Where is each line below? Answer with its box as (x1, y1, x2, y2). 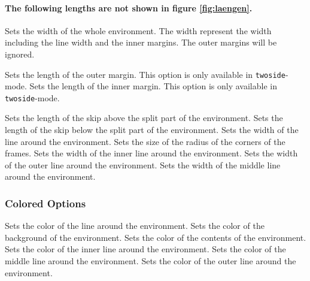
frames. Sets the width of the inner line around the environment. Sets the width (5, 147, 298, 159)
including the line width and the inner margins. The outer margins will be (5, 36, 277, 49)
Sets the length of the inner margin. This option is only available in (29, 80, 277, 92)
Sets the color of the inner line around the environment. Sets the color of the (5, 243, 286, 255)
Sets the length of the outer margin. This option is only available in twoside (5, 68, 285, 80)
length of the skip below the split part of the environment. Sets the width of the (5, 123, 299, 136)
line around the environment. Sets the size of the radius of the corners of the (5, 135, 285, 147)
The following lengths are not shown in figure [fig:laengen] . (5, 1, 253, 14)
